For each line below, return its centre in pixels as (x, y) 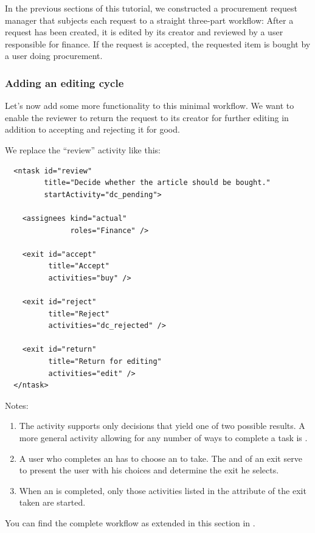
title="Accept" (79, 266)
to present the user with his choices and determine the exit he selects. (149, 470)
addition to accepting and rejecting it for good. (92, 129)
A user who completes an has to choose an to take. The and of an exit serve (161, 458)
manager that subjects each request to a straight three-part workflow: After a (149, 20)
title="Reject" (79, 314)
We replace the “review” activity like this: (83, 149)
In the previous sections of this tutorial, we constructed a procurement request (151, 8)
